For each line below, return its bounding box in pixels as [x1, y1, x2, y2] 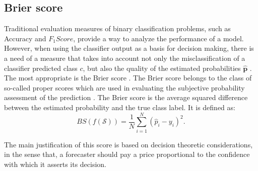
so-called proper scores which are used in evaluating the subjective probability [4, 82, 245, 93]
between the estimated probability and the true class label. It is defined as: [4, 102, 235, 112]
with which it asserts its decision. [4, 158, 107, 169]
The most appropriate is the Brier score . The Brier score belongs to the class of [4, 72, 252, 83]
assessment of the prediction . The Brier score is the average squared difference [4, 92, 248, 103]
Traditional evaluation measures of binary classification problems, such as [4, 23, 231, 34]
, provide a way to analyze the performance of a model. [73, 33, 244, 43]
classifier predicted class [4, 62, 78, 73]
